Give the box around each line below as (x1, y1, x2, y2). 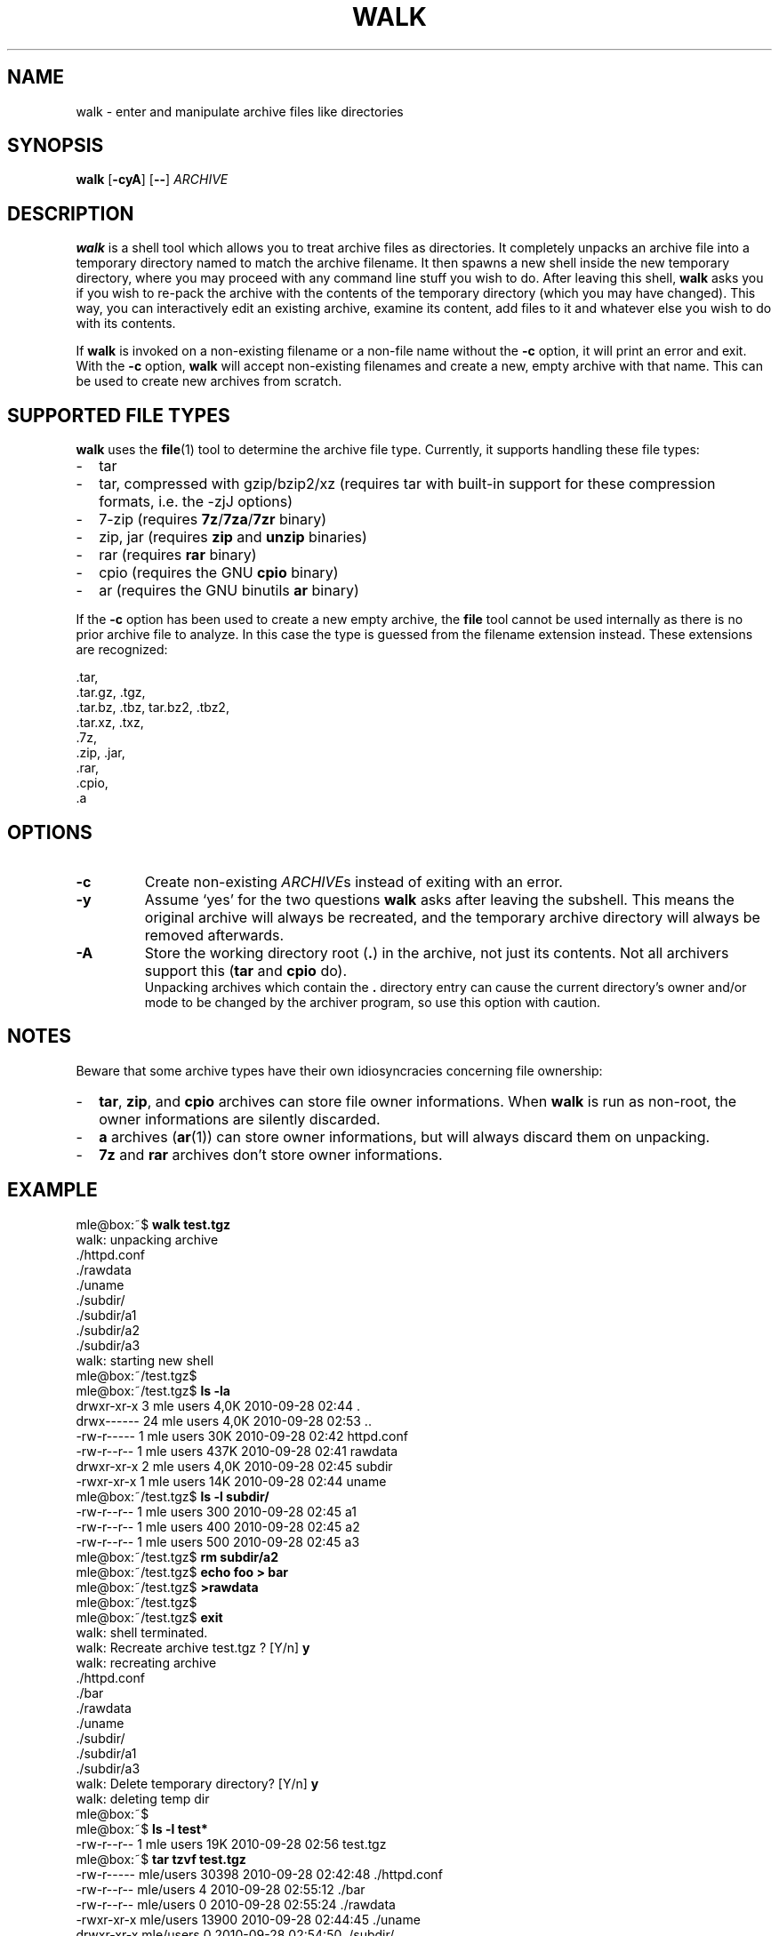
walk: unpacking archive (76, 1231, 219, 1247)
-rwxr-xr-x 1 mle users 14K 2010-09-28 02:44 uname (76, 1473, 387, 1489)
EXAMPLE (7, 1179, 98, 1202)
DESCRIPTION (7, 202, 134, 225)
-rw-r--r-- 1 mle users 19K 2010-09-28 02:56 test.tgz (76, 1836, 387, 1852)
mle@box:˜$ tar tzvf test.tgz (76, 1851, 246, 1867)
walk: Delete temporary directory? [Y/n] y (76, 1775, 319, 1791)
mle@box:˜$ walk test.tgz (76, 1216, 231, 1232)
